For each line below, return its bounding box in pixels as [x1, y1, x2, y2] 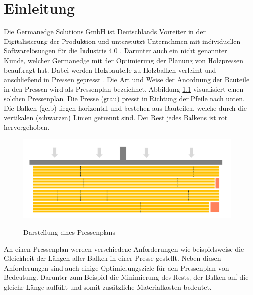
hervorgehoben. [4, 122, 50, 132]
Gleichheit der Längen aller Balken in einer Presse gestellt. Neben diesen [4, 253, 221, 263]
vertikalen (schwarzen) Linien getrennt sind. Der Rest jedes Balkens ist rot [4, 112, 228, 123]
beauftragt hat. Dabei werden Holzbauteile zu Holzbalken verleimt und [4, 64, 216, 75]
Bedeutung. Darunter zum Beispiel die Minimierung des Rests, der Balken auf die [4, 272, 249, 282]
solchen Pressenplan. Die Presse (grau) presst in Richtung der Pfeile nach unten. [4, 93, 245, 104]
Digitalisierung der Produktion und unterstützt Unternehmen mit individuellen [4, 36, 241, 46]
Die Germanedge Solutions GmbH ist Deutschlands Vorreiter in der [4, 26, 206, 37]
